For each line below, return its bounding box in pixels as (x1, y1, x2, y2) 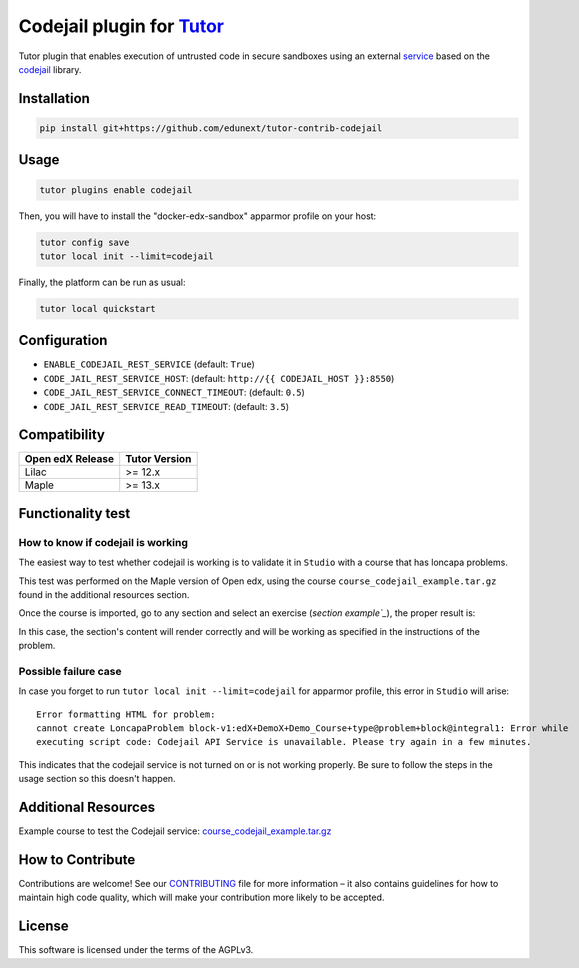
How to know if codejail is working (18, 535, 189, 549)
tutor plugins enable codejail (39, 184, 194, 195)
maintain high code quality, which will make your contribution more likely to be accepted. (18, 891, 385, 904)
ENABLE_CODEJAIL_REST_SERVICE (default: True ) (43, 358, 255, 370)
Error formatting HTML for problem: (36, 708, 216, 720)
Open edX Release (24, 452, 115, 466)
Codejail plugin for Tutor (18, 15, 225, 37)
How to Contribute (18, 851, 136, 868)
